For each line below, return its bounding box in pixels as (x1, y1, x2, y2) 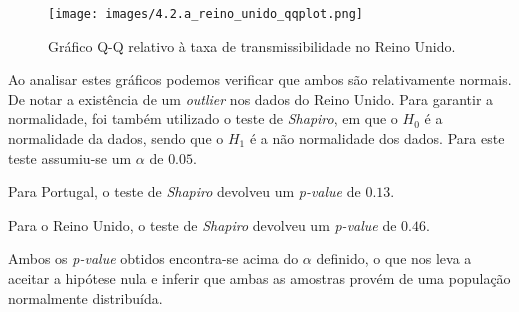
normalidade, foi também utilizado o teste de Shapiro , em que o (8, 108, 398, 129)
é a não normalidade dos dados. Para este (249, 128, 505, 149)
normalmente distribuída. (8, 287, 163, 308)
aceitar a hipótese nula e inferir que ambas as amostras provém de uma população (8, 268, 511, 288)
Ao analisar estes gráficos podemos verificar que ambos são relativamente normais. (8, 69, 512, 90)
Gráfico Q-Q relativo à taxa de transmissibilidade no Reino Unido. (48, 35, 456, 56)
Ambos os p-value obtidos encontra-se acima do (8, 248, 299, 269)
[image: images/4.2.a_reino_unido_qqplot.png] (48, 7, 363, 21)
